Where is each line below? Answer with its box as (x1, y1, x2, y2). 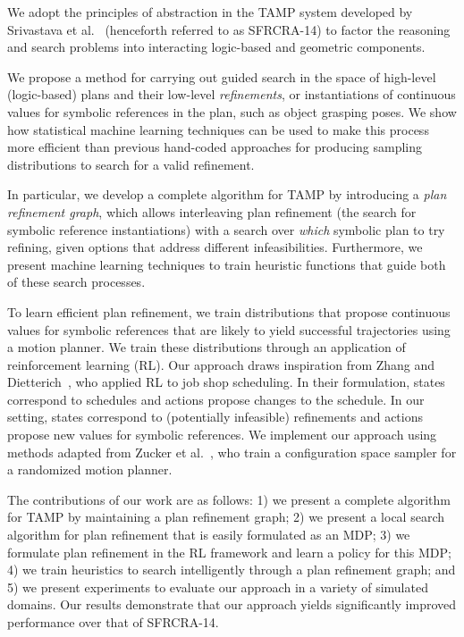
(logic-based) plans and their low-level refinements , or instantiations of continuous (7, 85, 456, 104)
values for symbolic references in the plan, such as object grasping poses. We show (7, 102, 457, 121)
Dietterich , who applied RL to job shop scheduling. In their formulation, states (7, 373, 445, 391)
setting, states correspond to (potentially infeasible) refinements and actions (7, 407, 423, 426)
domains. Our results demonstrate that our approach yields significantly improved (7, 595, 457, 614)
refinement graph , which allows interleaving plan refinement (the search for (7, 202, 417, 221)
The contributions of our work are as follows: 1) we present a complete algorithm (7, 490, 451, 508)
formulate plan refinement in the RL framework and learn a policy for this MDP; (7, 542, 451, 561)
